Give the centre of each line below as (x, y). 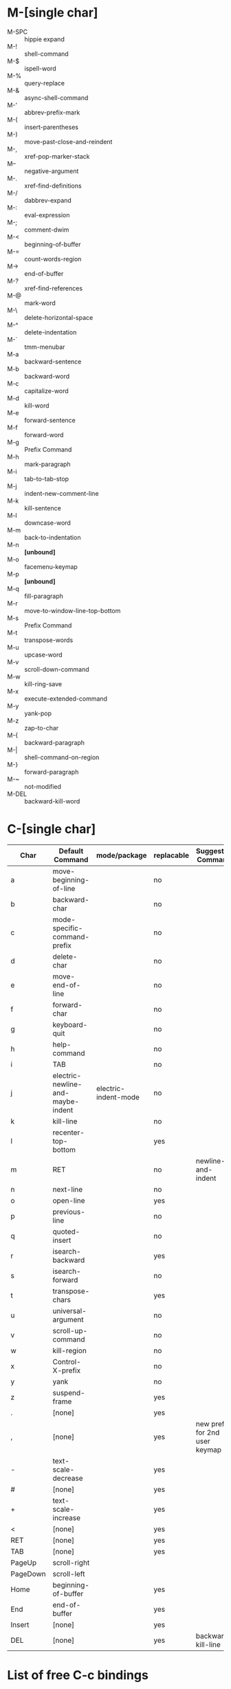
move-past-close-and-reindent (68, 141)
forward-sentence (50, 420)
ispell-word (40, 68)
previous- (69, 1212)
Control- (67, 1361)
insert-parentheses (52, 127)
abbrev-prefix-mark (52, 112)
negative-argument (52, 171)
